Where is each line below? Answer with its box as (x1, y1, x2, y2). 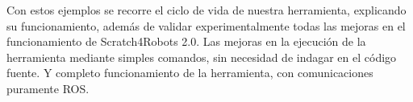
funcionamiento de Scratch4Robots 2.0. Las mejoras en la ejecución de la (6, 33, 366, 50)
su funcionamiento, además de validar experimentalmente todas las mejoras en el (6, 17, 406, 34)
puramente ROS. (6, 80, 90, 96)
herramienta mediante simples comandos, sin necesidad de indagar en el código (6, 48, 397, 65)
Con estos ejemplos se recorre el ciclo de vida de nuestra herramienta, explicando (6, 2, 407, 18)
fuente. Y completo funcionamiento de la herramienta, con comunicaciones (6, 64, 373, 81)
